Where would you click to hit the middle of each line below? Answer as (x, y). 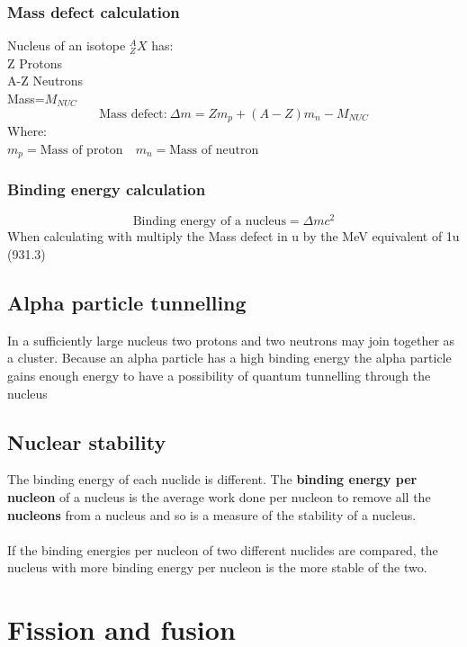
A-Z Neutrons (45, 81)
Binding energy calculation (107, 189)
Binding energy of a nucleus (209, 222)
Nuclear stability (87, 441)
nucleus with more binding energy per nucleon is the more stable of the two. (217, 567)
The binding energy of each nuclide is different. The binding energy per (212, 479)
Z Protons (35, 63)
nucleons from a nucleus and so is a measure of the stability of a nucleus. (212, 514)
